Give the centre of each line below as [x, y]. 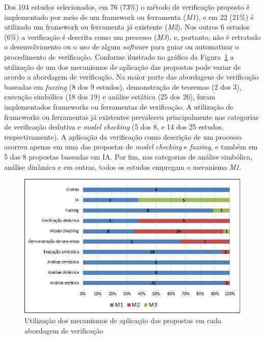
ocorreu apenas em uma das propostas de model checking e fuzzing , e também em [131, 147]
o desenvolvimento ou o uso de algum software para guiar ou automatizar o [122, 47]
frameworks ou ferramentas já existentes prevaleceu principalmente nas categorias [131, 116]
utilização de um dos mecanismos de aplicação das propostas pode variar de [123, 67]
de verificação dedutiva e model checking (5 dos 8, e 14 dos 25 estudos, [114, 127]
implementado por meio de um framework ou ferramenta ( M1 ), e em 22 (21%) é [129, 17]
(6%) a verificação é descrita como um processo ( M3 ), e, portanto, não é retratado [132, 36]
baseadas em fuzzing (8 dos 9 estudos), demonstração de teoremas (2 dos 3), [123, 86]
